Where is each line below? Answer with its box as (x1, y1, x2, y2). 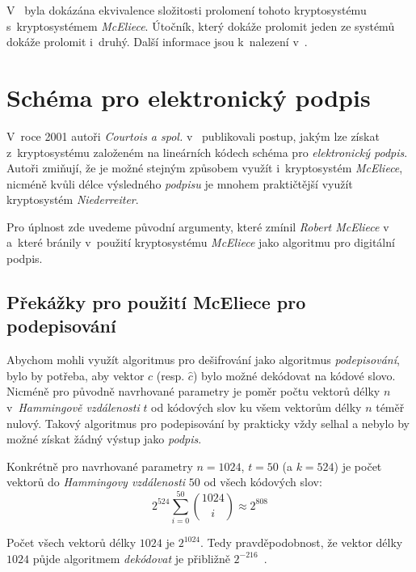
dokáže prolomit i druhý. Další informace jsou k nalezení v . (6, 33, 308, 50)
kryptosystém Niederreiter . (6, 191, 139, 208)
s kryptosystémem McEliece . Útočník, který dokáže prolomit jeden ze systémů (6, 17, 395, 34)
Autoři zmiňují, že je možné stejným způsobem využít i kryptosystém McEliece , (6, 159, 403, 176)
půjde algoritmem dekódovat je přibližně (32, 549, 230, 566)
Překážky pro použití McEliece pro (6, 290, 306, 315)
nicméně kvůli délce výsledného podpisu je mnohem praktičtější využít (6, 175, 353, 192)
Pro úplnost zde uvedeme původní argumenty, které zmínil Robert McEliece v (6, 218, 389, 235)
